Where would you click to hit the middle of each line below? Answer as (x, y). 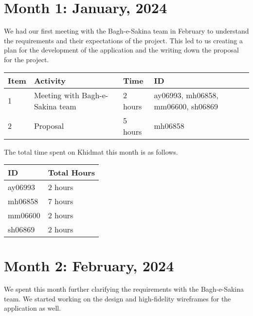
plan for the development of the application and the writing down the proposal (121, 50)
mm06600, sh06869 (186, 106)
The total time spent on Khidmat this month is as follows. (91, 151)
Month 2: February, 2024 (89, 266)
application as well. (33, 308)
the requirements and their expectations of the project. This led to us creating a (123, 40)
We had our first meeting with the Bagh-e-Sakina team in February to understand (126, 31)
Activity (50, 80)
